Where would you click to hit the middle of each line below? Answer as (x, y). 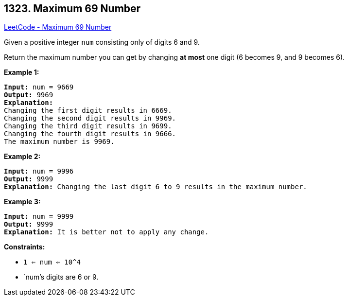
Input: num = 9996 (39, 171)
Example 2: (22, 157)
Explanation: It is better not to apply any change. (106, 232)
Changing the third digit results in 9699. (88, 126)
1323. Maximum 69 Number (72, 9)
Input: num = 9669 (39, 87)
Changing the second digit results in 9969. (90, 118)
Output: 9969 (29, 95)
